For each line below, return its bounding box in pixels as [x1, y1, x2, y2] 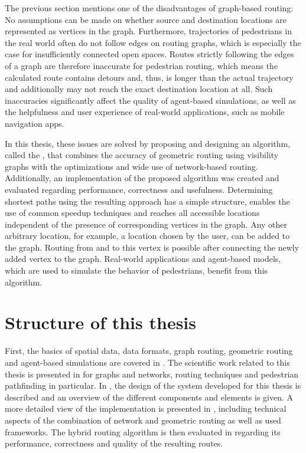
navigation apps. [5, 117, 64, 129]
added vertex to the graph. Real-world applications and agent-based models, [5, 252, 281, 265]
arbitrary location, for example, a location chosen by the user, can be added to [5, 229, 290, 242]
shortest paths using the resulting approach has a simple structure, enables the [5, 195, 290, 207]
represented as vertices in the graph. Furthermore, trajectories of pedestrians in [5, 25, 292, 37]
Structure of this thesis [5, 310, 196, 334]
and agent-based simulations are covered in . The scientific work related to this [5, 356, 290, 368]
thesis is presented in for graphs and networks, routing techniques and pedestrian [5, 367, 299, 380]
